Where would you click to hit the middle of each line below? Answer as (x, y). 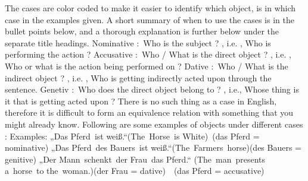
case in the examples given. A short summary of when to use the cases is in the (150, 19)
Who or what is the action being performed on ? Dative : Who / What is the (147, 66)
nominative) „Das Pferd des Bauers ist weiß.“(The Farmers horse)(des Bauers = (153, 147)
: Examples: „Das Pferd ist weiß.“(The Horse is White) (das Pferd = (132, 136)
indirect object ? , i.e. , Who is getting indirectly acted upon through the (138, 77)
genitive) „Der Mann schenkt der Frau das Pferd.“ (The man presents (135, 159)
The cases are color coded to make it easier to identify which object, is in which (150, 8)
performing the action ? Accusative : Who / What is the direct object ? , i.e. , (148, 54)
